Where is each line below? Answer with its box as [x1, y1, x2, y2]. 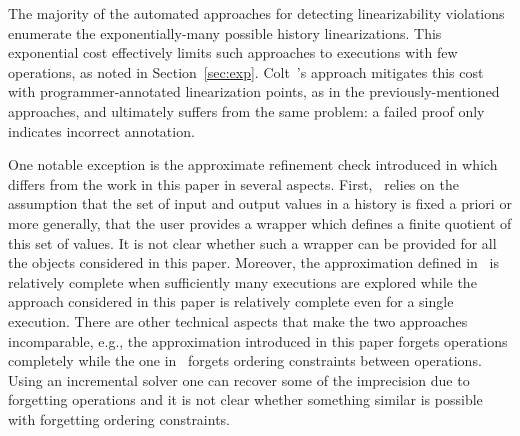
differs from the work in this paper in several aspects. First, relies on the [8, 173, 459, 194]
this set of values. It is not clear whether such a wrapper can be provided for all [8, 232, 497, 253]
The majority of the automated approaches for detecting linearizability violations [8, 3, 505, 23]
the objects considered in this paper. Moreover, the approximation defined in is [8, 252, 499, 273]
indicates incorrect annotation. [8, 120, 195, 141]
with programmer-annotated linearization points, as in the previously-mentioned [8, 81, 500, 102]
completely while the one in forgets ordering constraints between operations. [8, 350, 482, 371]
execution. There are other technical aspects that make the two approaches [8, 310, 468, 331]
